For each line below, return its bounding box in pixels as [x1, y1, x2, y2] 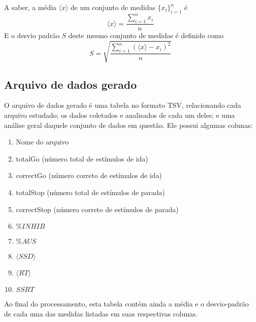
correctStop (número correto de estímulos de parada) [16, 204, 179, 214]
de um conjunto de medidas [70, 2, 156, 12]
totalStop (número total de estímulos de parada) [16, 187, 165, 198]
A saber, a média [4, 2, 57, 12]
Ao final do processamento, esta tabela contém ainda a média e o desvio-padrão [4, 298, 249, 309]
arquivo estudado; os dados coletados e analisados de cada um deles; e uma [4, 110, 235, 120]
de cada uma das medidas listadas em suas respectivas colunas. [4, 308, 198, 318]
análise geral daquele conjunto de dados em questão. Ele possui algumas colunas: [4, 119, 253, 130]
